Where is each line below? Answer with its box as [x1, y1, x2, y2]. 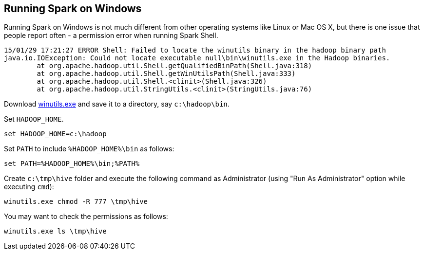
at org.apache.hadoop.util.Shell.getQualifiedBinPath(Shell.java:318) [37, 62, 312, 70]
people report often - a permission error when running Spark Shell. [4, 31, 218, 40]
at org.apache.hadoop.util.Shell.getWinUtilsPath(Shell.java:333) [37, 70, 296, 78]
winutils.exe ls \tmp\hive [4, 227, 107, 236]
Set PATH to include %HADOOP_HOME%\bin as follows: [4, 145, 174, 153]
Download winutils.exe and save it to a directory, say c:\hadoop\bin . [4, 100, 230, 109]
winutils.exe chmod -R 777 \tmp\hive [4, 198, 148, 206]
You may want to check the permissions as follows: [4, 212, 168, 221]
